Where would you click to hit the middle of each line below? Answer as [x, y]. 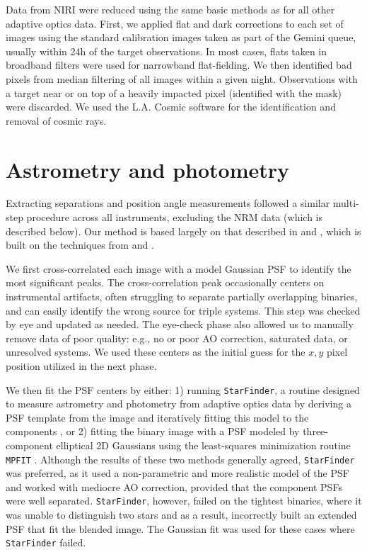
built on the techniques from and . [80, 245]
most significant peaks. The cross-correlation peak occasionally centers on [165, 282]
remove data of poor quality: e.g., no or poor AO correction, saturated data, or [177, 338]
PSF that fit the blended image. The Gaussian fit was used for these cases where [180, 528]
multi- [346, 203]
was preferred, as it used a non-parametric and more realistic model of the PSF [177, 473]
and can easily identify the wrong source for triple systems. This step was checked [183, 310]
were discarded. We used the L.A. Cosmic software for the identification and [171, 107]
